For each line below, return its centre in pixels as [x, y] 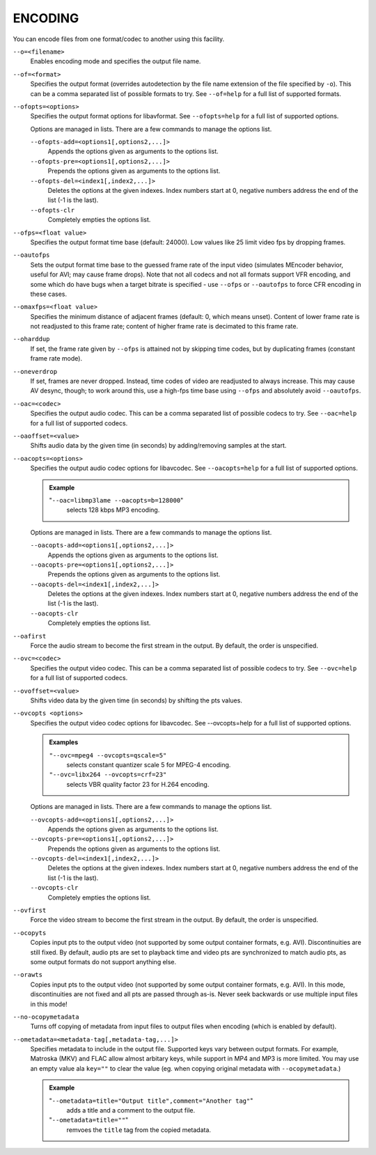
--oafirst [30, 636]
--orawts [28, 975]
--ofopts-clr [53, 210]
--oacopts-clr [54, 613]
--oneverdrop [35, 371]
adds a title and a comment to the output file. [131, 1110]
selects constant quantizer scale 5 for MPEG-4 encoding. [149, 764]
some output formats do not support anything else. [103, 961]
